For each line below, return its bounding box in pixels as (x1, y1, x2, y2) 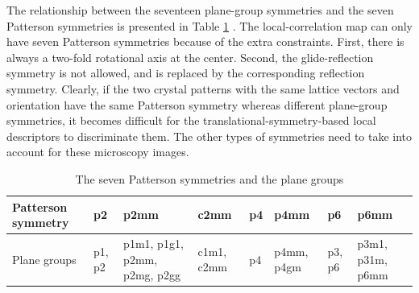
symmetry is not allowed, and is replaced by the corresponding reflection (6, 64, 365, 81)
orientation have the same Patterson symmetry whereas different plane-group (6, 96, 388, 113)
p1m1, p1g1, (123, 234, 184, 251)
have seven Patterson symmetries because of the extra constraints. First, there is (6, 33, 404, 50)
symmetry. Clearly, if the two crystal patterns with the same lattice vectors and (6, 80, 400, 97)
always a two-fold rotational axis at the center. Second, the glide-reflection (6, 48, 374, 65)
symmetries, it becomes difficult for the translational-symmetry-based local (6, 112, 376, 129)
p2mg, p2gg (123, 266, 180, 283)
